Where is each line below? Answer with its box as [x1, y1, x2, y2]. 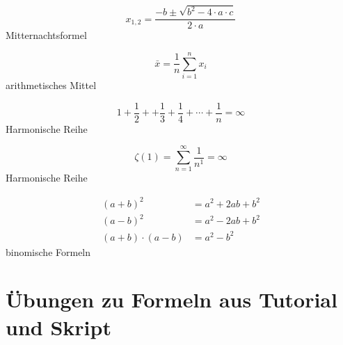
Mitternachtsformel [6, 28, 87, 42]
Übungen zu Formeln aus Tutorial [6, 285, 337, 314]
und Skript [6, 312, 111, 341]
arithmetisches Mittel [6, 78, 97, 93]
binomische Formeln [6, 244, 91, 259]
